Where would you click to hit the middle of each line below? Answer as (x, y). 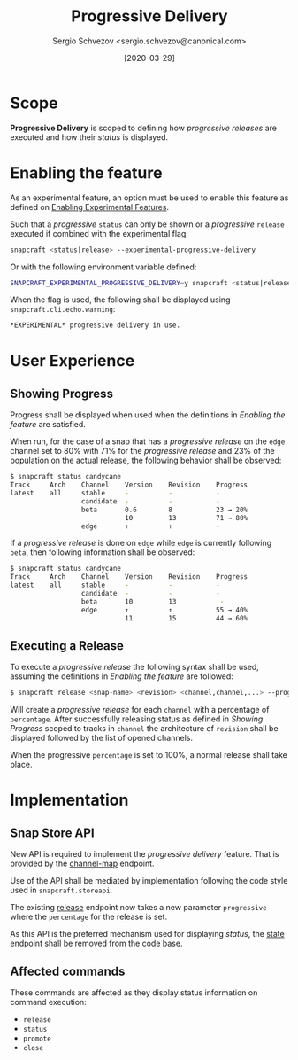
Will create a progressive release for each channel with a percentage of (140, 710)
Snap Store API (53, 833)
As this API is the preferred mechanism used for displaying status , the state (148, 934)
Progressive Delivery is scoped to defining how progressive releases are (144, 128)
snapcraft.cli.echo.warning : (63, 309)
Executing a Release (67, 646)
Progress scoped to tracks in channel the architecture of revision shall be (144, 729)
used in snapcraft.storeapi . (61, 890)
